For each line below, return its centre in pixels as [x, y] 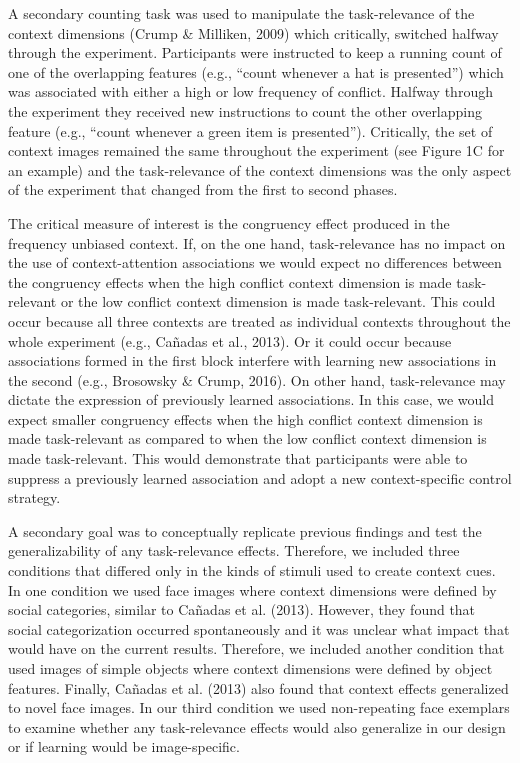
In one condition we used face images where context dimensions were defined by [252, 589]
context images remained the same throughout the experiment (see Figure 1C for [256, 150]
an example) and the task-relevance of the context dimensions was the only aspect [260, 169]
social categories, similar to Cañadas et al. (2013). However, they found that [242, 609]
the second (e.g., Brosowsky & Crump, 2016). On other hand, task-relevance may [257, 379]
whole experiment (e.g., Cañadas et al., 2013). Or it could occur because [230, 340]
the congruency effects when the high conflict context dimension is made [230, 281]
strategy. [34, 497]
